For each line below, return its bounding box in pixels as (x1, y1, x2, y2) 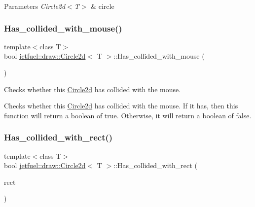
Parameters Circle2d (4, 1, 66, 11)
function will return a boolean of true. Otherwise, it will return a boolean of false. (4, 110, 252, 120)
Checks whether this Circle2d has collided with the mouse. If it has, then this (4, 101, 238, 111)
